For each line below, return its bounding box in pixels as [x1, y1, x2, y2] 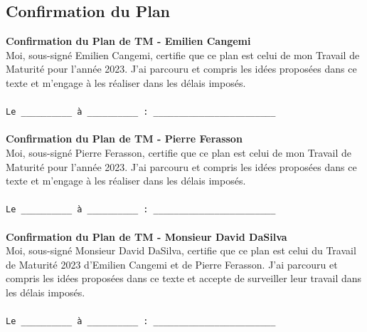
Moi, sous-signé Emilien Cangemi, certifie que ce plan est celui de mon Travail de [6, 47, 360, 62]
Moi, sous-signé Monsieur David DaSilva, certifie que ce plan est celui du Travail [6, 243, 356, 258]
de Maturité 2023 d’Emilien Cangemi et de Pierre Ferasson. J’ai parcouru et [6, 256, 338, 271]
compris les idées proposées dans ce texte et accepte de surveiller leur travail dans [6, 271, 362, 286]
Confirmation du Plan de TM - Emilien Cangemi [6, 33, 251, 48]
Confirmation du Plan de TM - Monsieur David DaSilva [6, 229, 287, 244]
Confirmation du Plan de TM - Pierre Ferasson [6, 131, 243, 146]
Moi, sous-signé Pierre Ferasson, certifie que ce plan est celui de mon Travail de [6, 145, 351, 160]
